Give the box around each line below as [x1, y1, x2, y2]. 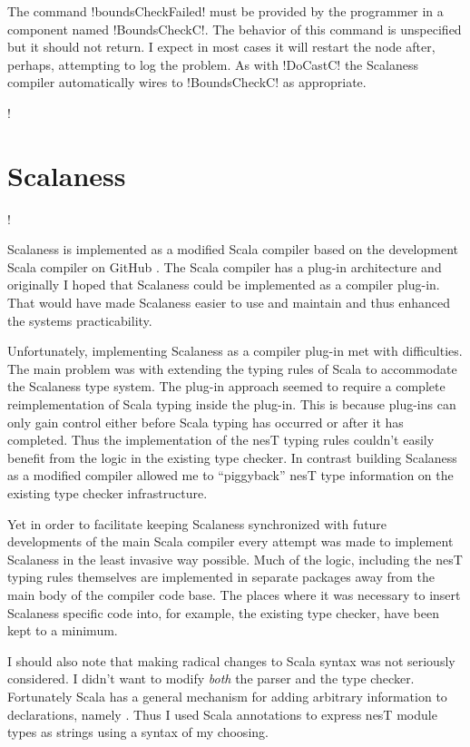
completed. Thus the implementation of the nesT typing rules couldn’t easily [7, 430, 435, 449]
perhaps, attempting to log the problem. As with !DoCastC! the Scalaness [7, 54, 418, 74]
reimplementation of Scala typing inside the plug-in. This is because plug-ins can [7, 395, 456, 414]
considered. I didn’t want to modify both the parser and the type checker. [7, 669, 415, 688]
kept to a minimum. [7, 621, 118, 640]
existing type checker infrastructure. [7, 484, 208, 502]
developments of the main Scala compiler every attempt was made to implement [7, 532, 454, 551]
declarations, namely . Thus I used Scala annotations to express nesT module [7, 704, 437, 723]
